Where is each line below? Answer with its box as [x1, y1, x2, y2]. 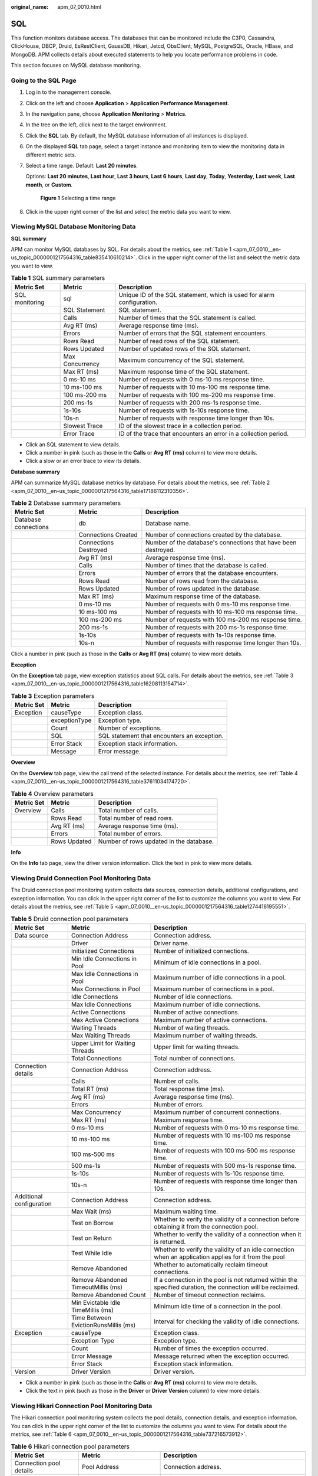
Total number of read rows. [98, 814, 174, 822]
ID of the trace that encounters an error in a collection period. [118, 429, 289, 437]
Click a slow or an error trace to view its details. [25, 458, 141, 465]
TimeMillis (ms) [71, 1305, 114, 1314]
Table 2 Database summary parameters [11, 499, 121, 507]
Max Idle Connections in [71, 969, 138, 978]
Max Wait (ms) [71, 1207, 112, 1216]
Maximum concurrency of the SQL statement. [118, 356, 245, 364]
